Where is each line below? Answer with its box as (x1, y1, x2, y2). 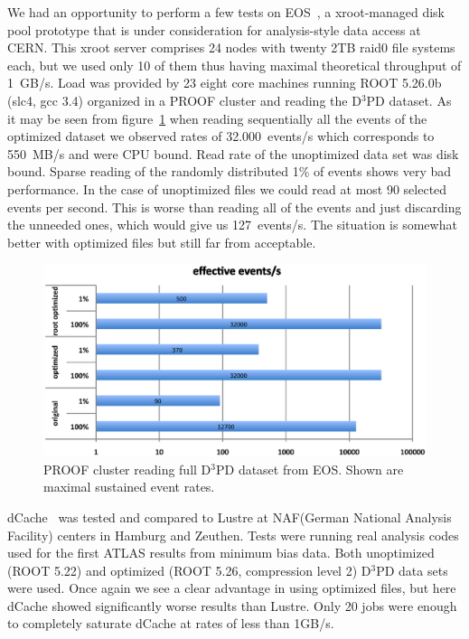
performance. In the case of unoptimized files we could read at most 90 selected (7, 179, 447, 198)
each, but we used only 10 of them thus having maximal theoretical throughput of (7, 55, 462, 74)
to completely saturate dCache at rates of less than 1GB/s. (7, 614, 334, 633)
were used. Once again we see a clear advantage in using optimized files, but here (7, 578, 456, 597)
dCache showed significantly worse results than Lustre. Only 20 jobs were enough (7, 596, 457, 615)
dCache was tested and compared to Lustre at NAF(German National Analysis (7, 507, 452, 526)
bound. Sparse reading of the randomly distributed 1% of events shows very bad (7, 162, 452, 181)
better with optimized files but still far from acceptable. (7, 232, 316, 251)
